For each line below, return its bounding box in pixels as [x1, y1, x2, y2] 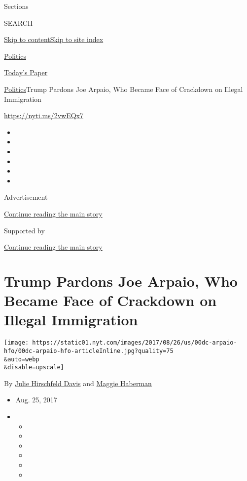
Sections [4, 1, 29, 11]
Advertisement [4, 192, 48, 202]
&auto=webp [4, 355, 39, 363]
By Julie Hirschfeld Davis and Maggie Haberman [4, 378, 152, 388]
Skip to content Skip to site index [4, 34, 104, 44]
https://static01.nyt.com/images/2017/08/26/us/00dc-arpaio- [32, 339, 237, 347]
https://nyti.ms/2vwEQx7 [4, 110, 83, 121]
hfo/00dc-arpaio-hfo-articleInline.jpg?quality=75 [4, 347, 174, 354]
